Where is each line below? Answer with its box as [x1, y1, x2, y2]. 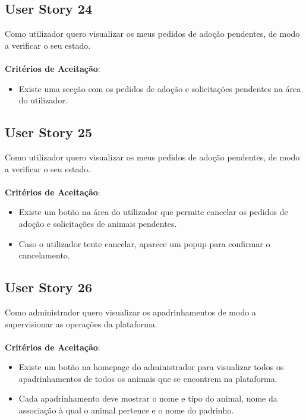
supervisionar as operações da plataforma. [5, 317, 157, 330]
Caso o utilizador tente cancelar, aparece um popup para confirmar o [18, 237, 270, 250]
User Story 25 [5, 123, 92, 141]
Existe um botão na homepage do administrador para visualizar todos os [18, 361, 284, 373]
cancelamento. [18, 249, 70, 261]
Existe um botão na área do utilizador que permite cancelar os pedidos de [18, 206, 288, 218]
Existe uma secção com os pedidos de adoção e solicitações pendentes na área [18, 82, 301, 94]
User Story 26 [5, 278, 92, 296]
